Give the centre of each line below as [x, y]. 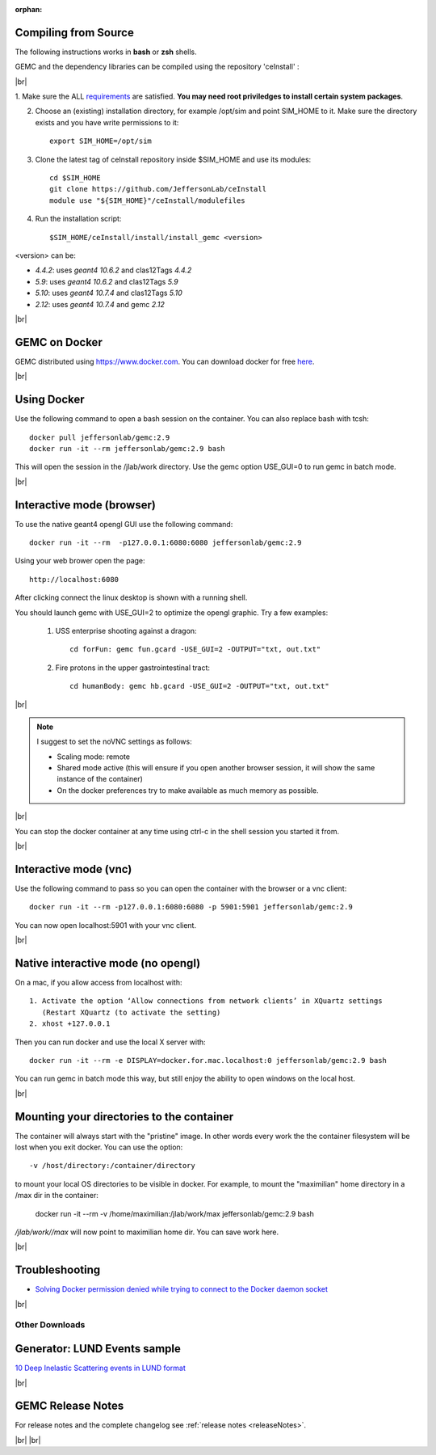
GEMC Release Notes [69, 1406]
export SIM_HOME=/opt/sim [101, 141]
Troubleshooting [58, 1270]
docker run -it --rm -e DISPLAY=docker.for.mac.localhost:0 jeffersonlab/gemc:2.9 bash [208, 1060]
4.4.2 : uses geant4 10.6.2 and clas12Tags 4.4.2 [113, 270]
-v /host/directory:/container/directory [112, 1166]
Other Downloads [50, 1325]
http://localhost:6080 [74, 579]
